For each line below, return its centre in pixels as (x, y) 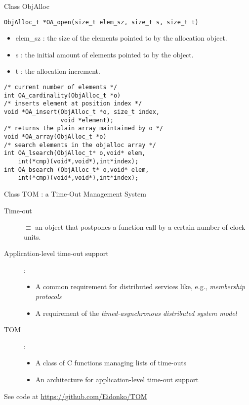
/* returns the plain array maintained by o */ (84, 128)
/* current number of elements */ (61, 87)
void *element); (87, 120)
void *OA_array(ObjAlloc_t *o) (55, 136)
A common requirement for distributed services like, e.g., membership (140, 286)
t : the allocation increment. (58, 71)
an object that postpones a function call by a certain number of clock (140, 227)
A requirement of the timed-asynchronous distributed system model (136, 313)
